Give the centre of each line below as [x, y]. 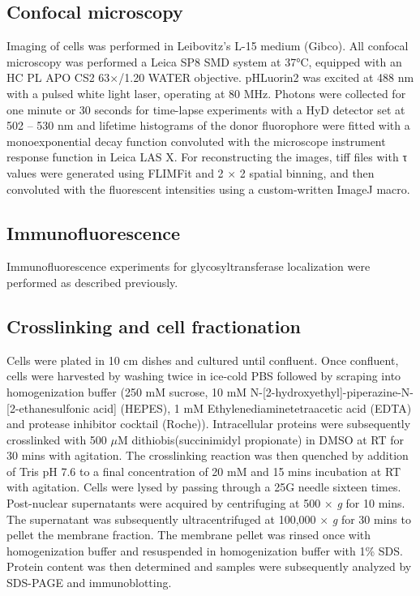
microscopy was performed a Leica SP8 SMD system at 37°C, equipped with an [204, 61]
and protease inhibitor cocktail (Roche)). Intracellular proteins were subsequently [209, 424]
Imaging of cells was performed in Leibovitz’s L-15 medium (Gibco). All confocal [208, 46]
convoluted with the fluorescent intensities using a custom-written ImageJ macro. [208, 189]
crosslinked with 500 [57, 439]
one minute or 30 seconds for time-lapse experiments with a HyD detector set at [206, 109]
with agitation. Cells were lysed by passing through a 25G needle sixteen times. [204, 487]
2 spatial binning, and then [307, 172]
